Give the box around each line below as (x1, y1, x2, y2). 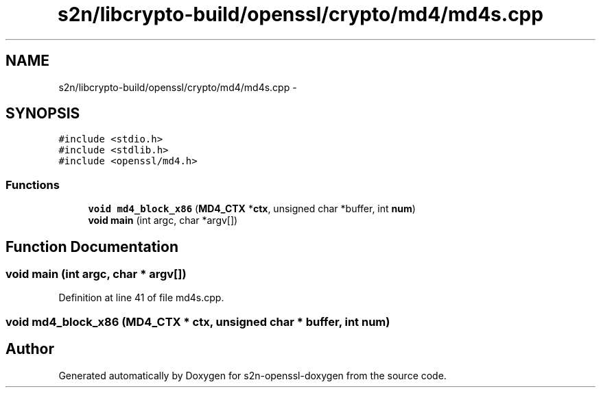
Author (5, 340, 54, 358)
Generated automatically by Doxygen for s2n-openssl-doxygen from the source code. (58, 369, 447, 381)
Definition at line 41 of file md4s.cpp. (58, 292, 224, 304)
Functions (5, 177, 60, 192)
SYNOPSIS (5, 105, 80, 123)
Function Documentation (5, 238, 178, 255)
